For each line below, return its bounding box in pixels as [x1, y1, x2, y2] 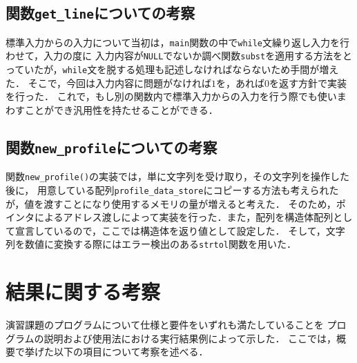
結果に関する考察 [6, 277, 161, 306]
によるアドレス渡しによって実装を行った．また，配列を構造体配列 [34, 210, 334, 224]
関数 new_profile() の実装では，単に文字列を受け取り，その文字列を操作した [6, 169, 350, 184]
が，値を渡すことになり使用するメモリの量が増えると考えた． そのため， [6, 196, 336, 210]
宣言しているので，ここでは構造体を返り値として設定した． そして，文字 [15, 223, 345, 237]
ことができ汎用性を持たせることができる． [24, 102, 218, 117]
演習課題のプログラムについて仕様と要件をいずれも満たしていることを [6, 317, 324, 332]
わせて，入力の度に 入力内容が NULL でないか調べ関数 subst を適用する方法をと [6, 48, 353, 63]
